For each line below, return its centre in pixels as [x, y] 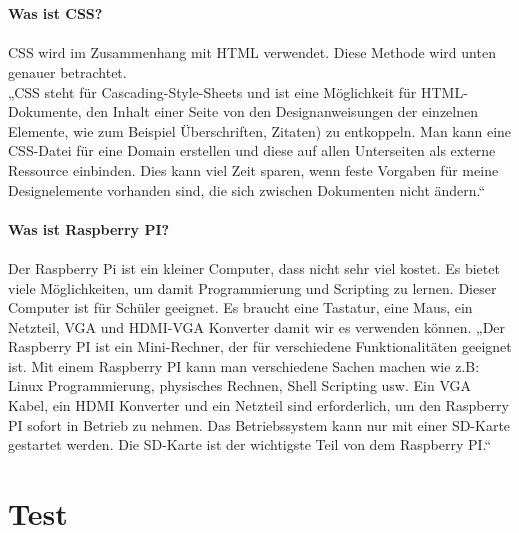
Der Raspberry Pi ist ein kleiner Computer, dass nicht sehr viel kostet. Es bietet [254, 267]
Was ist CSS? [55, 13]
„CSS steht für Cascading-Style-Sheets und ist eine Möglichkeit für [212, 91]
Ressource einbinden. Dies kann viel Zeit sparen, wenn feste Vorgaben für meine [253, 169]
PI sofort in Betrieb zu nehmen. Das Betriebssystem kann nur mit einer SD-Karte [259, 424]
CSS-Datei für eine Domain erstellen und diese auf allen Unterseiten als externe [252, 150]
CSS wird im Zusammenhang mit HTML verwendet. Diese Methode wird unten [252, 52]
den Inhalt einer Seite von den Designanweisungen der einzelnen [282, 111]
